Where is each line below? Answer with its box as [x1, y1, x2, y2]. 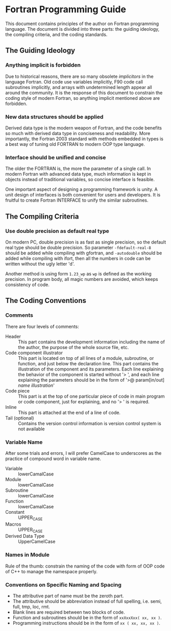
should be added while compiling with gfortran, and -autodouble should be [5, 250, 162, 256]
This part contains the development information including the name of [18, 339, 165, 345]
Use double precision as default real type [5, 227, 109, 234]
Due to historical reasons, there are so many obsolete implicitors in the [5, 73, 154, 79]
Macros [5, 521, 21, 527]
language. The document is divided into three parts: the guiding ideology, [5, 26, 160, 32]
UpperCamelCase [18, 538, 56, 545]
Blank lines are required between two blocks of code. [12, 609, 125, 615]
